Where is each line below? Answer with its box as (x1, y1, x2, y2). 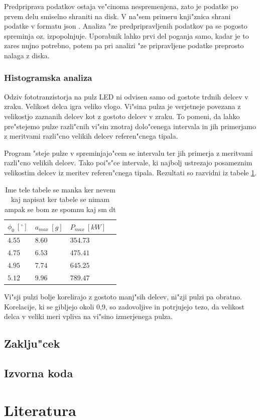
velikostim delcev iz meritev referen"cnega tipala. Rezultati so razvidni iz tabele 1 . (4, 167, 257, 177)
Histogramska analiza (4, 71, 92, 84)
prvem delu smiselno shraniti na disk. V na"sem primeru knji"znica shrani (4, 11, 231, 21)
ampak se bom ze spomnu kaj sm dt (5, 203, 116, 214)
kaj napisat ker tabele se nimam (11, 194, 110, 204)
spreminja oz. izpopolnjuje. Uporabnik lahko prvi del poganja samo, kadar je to (4, 30, 249, 41)
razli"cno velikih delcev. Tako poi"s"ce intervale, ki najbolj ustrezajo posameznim (4, 157, 252, 168)
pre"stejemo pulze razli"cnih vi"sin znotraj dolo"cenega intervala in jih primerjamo (4, 121, 256, 131)
